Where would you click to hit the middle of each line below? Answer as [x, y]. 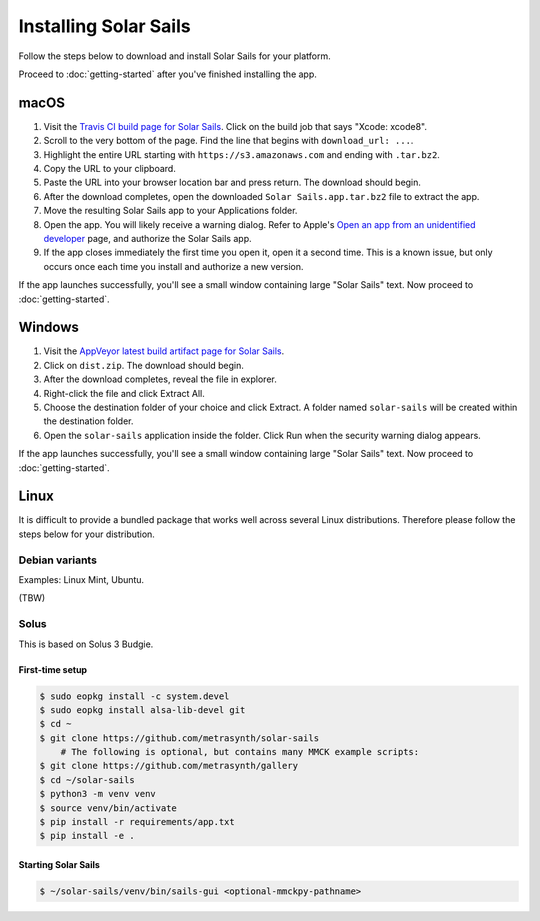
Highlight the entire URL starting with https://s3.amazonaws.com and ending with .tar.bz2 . [241, 154]
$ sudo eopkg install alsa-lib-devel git [142, 709]
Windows [48, 327]
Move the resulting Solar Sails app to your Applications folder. [170, 211]
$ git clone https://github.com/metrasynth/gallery [169, 766]
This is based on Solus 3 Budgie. [86, 644]
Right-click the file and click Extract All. [124, 393]
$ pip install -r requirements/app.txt [137, 822]
